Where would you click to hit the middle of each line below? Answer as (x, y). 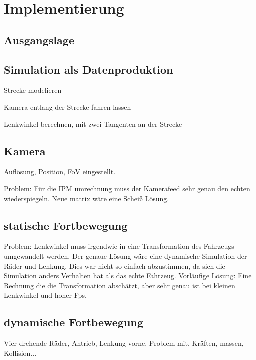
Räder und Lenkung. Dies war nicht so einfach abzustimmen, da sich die (115, 266)
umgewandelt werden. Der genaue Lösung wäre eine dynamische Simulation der (126, 256)
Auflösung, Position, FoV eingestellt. (60, 172)
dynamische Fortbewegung (74, 322)
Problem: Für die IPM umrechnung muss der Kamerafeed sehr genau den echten (127, 188)
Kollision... (20, 353)
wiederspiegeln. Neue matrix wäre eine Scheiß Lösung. (87, 198)
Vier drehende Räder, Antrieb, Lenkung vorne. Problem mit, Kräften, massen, (124, 343)
